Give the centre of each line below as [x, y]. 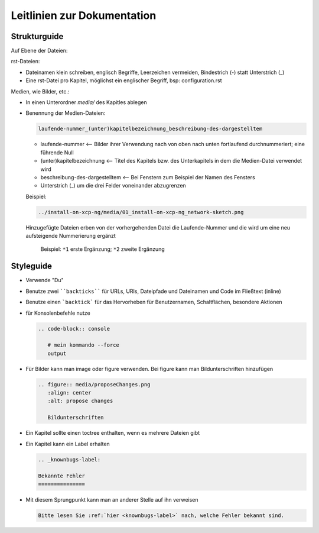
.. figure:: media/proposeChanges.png [94, 384]
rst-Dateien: [25, 62]
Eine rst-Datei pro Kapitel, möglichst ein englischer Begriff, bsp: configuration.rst [124, 80]
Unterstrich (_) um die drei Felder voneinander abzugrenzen [113, 186]
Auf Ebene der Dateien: [39, 51]
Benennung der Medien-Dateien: [66, 113]
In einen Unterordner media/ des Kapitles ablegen [86, 102]
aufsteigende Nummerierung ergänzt [71, 236]
